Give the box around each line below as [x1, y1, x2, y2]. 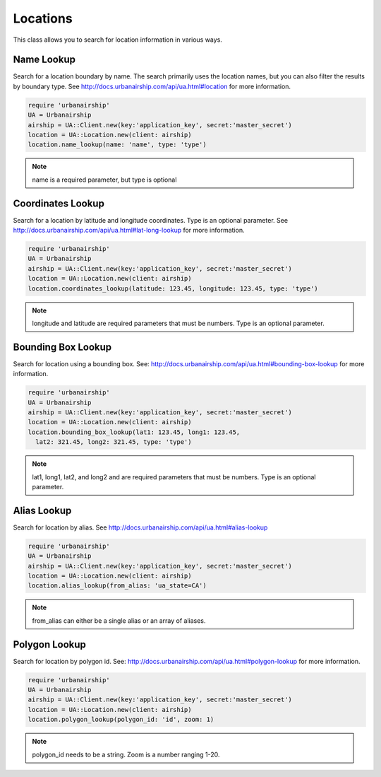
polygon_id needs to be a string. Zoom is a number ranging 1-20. [32, 750, 220, 759]
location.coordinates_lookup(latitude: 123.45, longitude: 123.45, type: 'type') [28, 284, 319, 293]
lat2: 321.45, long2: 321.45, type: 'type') [35, 438, 192, 446]
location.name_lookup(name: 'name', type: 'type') [28, 141, 207, 148]
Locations [13, 11, 73, 26]
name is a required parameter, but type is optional [32, 175, 177, 184]
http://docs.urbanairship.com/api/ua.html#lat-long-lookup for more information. [13, 226, 245, 235]
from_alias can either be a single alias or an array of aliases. [32, 616, 206, 625]
